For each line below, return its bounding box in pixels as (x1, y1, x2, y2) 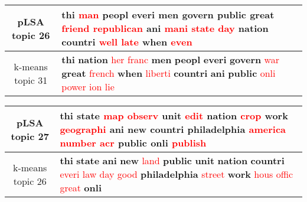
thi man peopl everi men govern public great (61, 8, 275, 21)
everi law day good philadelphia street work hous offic (60, 167, 293, 181)
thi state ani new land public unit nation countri (60, 154, 285, 167)
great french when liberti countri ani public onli (61, 66, 276, 80)
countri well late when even (61, 35, 192, 48)
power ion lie (61, 80, 115, 93)
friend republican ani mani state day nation (61, 21, 269, 35)
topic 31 (14, 73, 48, 87)
